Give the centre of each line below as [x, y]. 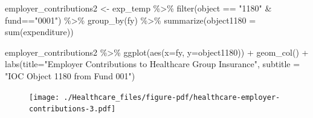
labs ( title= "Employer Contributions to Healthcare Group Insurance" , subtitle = [153, 64]
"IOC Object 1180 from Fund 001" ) [70, 75]
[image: [44, 97]
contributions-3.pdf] [73, 109]
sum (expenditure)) [39, 32]
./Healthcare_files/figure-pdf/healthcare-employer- [172, 97]
